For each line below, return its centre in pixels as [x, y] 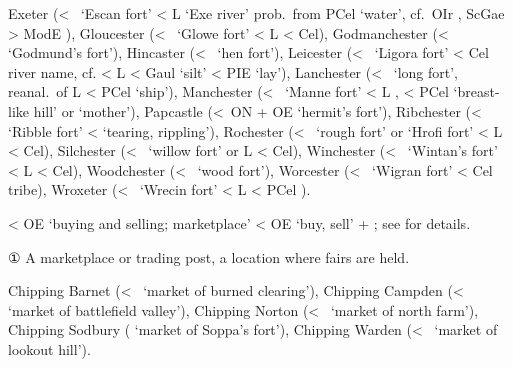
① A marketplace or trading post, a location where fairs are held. [209, 256]
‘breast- [476, 91]
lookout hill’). [49, 348]
